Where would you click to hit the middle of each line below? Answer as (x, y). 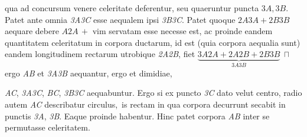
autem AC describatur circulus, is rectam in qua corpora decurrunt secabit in (145, 104)
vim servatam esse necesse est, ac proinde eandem (182, 31)
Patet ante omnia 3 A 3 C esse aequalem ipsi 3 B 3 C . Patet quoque (120, 19)
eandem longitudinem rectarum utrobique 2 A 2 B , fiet (100, 54)
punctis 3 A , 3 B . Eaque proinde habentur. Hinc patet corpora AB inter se (137, 116)
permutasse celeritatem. (48, 127)
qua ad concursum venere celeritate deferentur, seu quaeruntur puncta (132, 8)
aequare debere (32, 31)
